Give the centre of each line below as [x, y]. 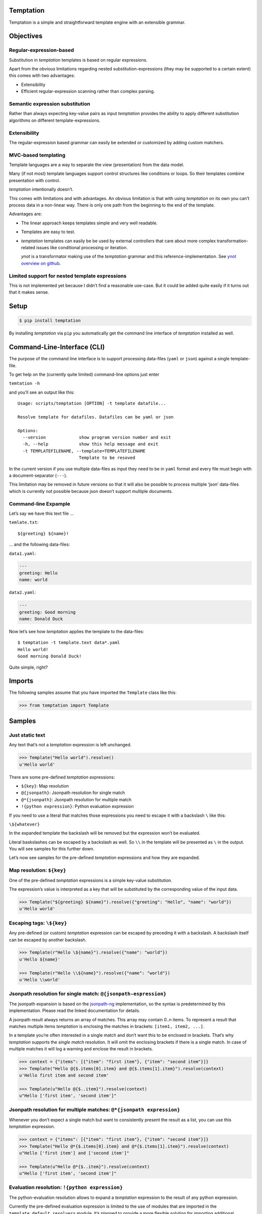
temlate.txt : [24, 523]
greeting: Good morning [48, 612]
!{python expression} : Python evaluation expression [77, 807]
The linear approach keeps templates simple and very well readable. [89, 223]
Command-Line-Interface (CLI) [57, 347]
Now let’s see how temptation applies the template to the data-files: [76, 632]
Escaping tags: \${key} [38, 923]
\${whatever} [25, 824]
